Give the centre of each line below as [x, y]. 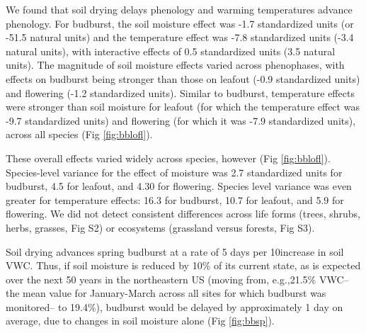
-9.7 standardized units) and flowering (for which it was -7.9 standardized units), [181, 120]
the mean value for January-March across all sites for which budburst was [166, 293]
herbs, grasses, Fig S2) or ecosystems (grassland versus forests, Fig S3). [160, 227]
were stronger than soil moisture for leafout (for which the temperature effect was [183, 107]
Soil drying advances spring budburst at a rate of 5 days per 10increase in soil [175, 251]
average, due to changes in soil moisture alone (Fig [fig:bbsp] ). [140, 321]
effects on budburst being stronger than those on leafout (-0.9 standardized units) [183, 78]
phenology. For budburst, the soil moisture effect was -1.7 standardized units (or [180, 23]
